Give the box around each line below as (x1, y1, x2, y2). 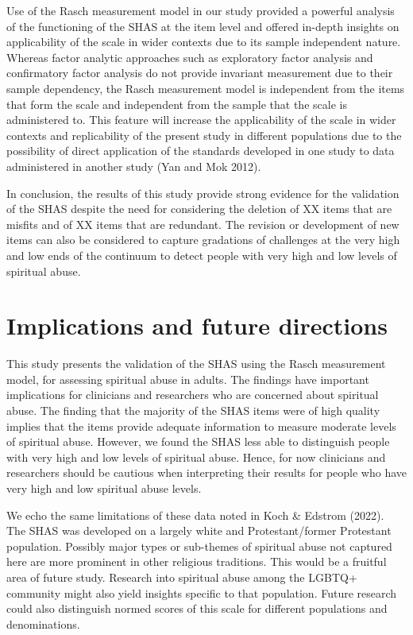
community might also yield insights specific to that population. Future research (6, 584, 397, 601)
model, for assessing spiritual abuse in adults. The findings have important (6, 370, 369, 387)
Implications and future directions (6, 309, 388, 342)
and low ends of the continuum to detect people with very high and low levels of (6, 246, 397, 263)
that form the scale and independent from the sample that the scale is (6, 95, 347, 112)
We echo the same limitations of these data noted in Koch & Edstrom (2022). (6, 506, 384, 523)
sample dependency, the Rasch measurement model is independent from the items (6, 79, 405, 96)
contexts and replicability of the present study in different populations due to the (6, 126, 402, 143)
